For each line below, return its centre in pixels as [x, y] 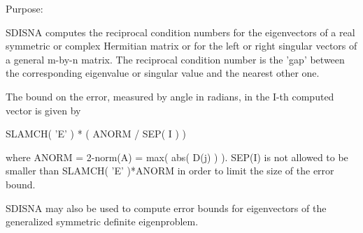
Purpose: [24, 8]
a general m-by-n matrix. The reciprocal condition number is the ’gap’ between [175, 59]
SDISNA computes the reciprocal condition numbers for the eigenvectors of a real [180, 32]
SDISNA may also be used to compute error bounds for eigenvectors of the [166, 208]
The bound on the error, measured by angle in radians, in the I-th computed [170, 96]
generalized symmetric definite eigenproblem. [102, 221]
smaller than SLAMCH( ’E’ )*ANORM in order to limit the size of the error [170, 171]
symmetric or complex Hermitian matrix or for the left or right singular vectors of [181, 46]
